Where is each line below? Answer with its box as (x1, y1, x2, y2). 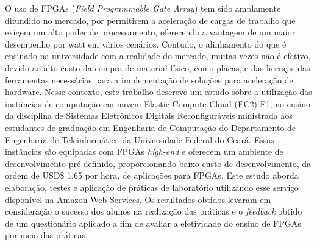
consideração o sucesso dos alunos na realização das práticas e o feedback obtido (5, 205, 302, 218)
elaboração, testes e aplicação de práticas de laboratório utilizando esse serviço (5, 180, 299, 193)
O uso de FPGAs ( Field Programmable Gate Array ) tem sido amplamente (5, 2, 281, 14)
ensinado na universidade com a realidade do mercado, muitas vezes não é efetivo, (5, 49, 311, 62)
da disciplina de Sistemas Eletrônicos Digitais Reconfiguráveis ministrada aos (5, 109, 293, 122)
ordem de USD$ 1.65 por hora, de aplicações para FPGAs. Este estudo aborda (5, 169, 299, 182)
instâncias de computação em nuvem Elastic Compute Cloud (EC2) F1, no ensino (5, 97, 310, 110)
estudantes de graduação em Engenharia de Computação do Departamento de (5, 121, 296, 133)
